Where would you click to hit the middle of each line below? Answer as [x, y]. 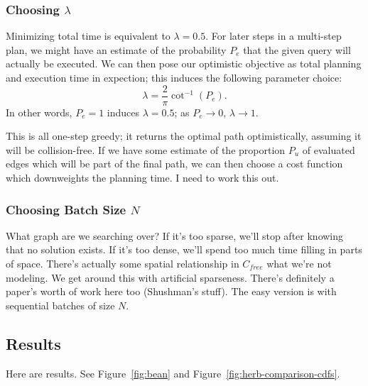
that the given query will [297, 49]
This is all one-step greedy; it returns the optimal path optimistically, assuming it [184, 136]
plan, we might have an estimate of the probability [116, 49]
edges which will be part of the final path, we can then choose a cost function [174, 164]
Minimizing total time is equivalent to [88, 36]
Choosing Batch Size [66, 209]
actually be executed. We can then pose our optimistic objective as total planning [184, 64]
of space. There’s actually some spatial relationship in [123, 264]
